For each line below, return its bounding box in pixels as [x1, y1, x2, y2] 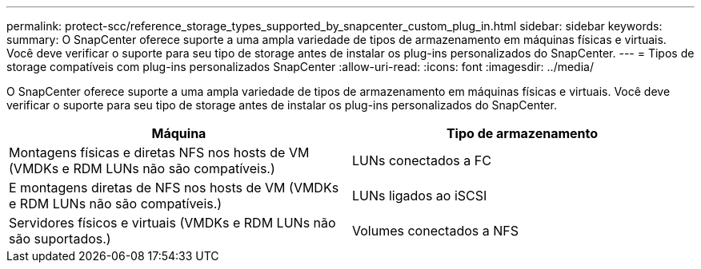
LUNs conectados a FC [352, 152, 491, 168]
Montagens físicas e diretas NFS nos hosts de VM [9, 144, 310, 160]
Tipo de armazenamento [446, 125, 599, 141]
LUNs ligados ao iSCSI [352, 188, 487, 204]
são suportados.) [9, 231, 111, 247]
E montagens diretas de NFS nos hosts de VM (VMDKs [9, 180, 339, 196]
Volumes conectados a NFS [352, 223, 519, 239]
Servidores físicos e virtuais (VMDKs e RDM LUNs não [9, 215, 336, 231]
